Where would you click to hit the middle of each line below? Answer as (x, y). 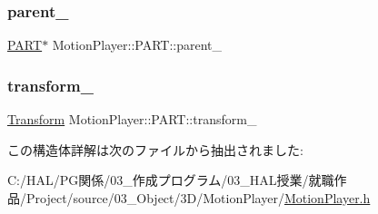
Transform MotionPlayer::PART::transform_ (132, 119)
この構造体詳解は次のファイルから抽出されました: (155, 149)
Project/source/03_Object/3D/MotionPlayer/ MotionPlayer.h (198, 197)
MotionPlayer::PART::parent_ (137, 45)
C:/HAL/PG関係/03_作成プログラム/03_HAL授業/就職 (171, 180)
